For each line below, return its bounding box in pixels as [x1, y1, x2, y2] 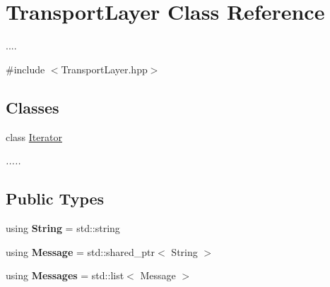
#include [6, 61, 45, 76]
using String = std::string [6, 220, 120, 235]
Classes [6, 96, 59, 118]
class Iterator [6, 129, 62, 144]
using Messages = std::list [6, 268, 124, 283]
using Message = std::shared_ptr [6, 244, 155, 259]
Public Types [6, 188, 105, 209]
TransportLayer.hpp [61, 61, 148, 76]
